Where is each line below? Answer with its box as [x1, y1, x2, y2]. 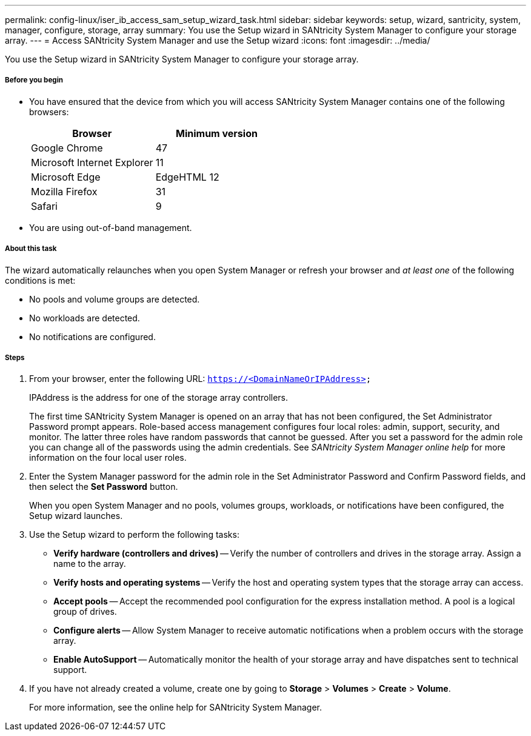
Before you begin [5, 76, 64, 85]
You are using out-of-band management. [29, 222, 192, 233]
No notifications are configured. [29, 331, 156, 342]
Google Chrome [31, 141, 103, 154]
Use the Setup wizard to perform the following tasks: [29, 529, 239, 540]
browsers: [29, 106, 69, 117]
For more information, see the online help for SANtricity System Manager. [29, 702, 322, 713]
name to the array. [53, 558, 126, 569]
